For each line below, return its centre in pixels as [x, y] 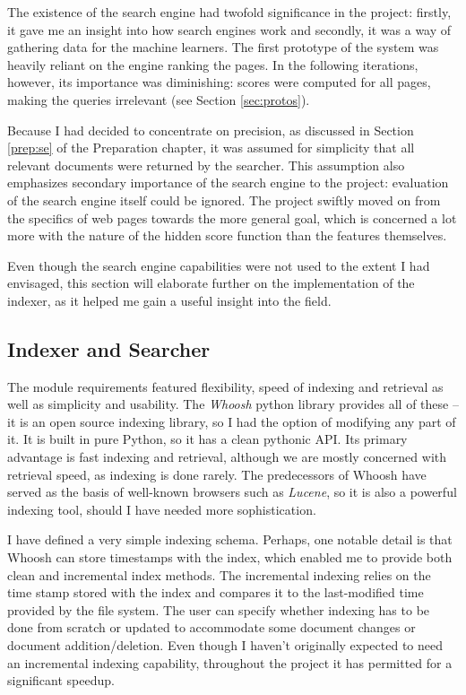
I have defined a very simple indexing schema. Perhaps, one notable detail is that [230, 539]
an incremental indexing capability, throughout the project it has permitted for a [230, 662]
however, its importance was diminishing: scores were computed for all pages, [219, 82]
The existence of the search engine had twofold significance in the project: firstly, [229, 12]
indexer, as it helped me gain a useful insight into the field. [169, 300]
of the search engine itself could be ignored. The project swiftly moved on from [224, 200]
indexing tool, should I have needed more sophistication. [162, 509]
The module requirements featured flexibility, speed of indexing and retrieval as [225, 386]
